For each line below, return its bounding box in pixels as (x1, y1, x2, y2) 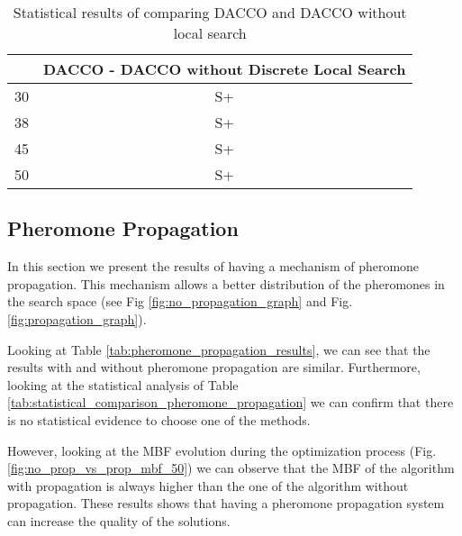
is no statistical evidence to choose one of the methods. (7, 410, 311, 429)
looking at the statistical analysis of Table (7, 375, 239, 394)
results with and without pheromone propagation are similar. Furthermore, (7, 358, 421, 377)
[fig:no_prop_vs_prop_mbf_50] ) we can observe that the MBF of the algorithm (7, 459, 455, 477)
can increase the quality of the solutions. (7, 511, 231, 530)
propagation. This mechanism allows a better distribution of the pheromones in (7, 274, 445, 293)
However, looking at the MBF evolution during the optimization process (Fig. (7, 441, 437, 459)
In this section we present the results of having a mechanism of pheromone (7, 257, 420, 276)
